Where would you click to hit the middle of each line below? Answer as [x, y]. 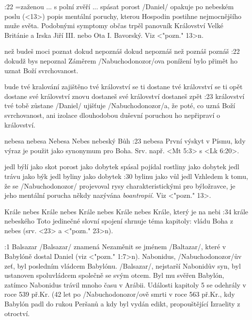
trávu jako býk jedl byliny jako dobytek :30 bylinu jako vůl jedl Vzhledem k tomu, [126, 176]
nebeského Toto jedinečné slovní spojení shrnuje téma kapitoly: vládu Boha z [119, 221]
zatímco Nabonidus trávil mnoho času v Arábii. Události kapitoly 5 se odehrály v [126, 284]
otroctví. [17, 313]
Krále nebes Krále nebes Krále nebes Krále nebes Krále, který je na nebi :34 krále [126, 211]
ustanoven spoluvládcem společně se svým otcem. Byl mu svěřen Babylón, [114, 275]
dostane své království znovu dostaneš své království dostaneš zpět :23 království [125, 96]
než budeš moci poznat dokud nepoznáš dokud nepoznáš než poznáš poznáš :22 [122, 51]
